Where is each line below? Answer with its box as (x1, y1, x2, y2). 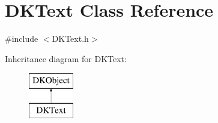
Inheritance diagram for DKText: (5, 52, 127, 64)
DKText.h (52, 32, 89, 45)
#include (5, 32, 38, 45)
